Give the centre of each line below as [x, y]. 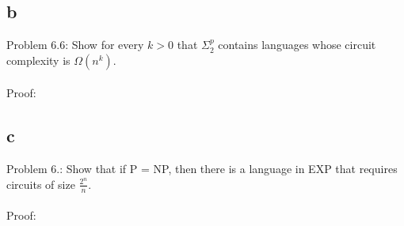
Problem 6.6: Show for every [75, 45]
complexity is [38, 60]
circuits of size [41, 184]
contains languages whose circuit [297, 45]
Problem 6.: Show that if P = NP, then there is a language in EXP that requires [202, 169]
